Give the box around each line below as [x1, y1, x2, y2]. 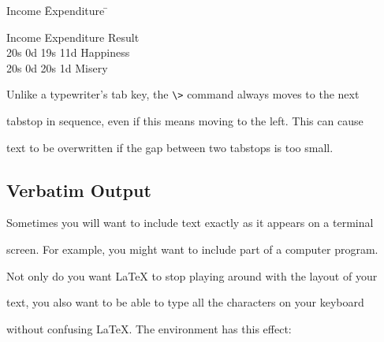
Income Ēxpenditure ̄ [6, 2, 108, 18]
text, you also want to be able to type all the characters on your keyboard [6, 294, 364, 310]
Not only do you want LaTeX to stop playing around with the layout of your [6, 267, 378, 284]
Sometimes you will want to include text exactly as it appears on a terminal [6, 214, 374, 231]
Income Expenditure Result [6, 28, 140, 45]
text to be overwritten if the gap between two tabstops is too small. [6, 139, 334, 155]
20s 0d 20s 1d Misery [6, 59, 108, 76]
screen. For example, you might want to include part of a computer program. [6, 241, 378, 258]
